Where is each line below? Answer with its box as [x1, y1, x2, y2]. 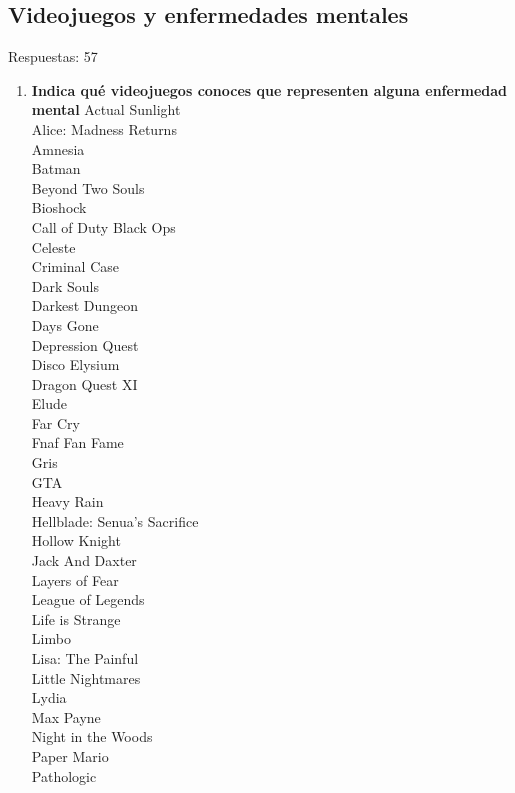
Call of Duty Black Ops [31, 216, 176, 237]
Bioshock [31, 197, 87, 218]
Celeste [31, 236, 76, 257]
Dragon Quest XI [31, 373, 138, 394]
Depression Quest [31, 334, 139, 355]
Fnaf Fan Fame [31, 432, 124, 453]
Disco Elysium [31, 354, 120, 375]
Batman [31, 158, 81, 179]
